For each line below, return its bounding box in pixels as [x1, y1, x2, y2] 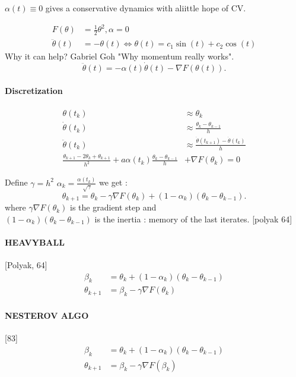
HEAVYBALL [5, 235, 65, 248]
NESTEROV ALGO [5, 309, 89, 321]
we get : [99, 176, 128, 188]
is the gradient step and [70, 201, 157, 213]
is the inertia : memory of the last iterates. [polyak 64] [94, 212, 292, 225]
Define [5, 176, 28, 188]
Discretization [5, 84, 63, 96]
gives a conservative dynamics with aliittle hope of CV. [45, 2, 246, 14]
